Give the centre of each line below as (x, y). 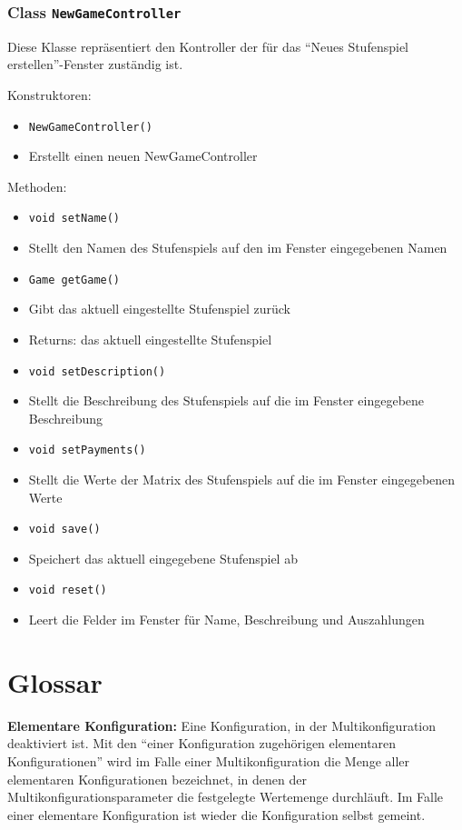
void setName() (74, 219)
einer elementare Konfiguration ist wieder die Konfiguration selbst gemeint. (216, 814)
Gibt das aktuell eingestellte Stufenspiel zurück (159, 309)
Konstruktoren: (49, 94)
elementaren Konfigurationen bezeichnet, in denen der (157, 779)
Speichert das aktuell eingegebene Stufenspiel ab (163, 558)
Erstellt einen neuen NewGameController (143, 156)
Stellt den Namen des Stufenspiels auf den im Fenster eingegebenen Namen (238, 248)
